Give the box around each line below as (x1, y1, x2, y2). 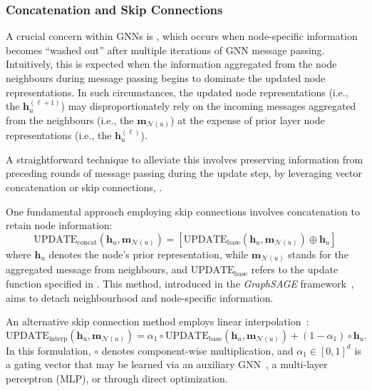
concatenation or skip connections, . (6, 180, 162, 195)
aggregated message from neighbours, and (6, 262, 188, 277)
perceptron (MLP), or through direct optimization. (6, 370, 228, 385)
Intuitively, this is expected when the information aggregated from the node (6, 56, 337, 71)
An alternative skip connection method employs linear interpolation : (6, 314, 309, 329)
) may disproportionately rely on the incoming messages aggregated (61, 98, 356, 113)
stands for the (288, 246, 348, 261)
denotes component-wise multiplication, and (101, 342, 294, 357)
